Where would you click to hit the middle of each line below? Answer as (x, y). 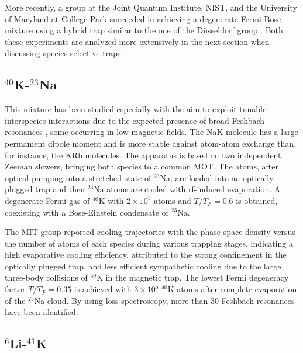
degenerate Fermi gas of (47, 200)
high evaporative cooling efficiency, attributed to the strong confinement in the (146, 255)
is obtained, (257, 200)
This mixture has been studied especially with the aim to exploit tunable (136, 109)
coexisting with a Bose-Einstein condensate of (87, 212)
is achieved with (103, 289)
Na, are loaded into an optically (217, 177)
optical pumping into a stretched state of (78, 177)
